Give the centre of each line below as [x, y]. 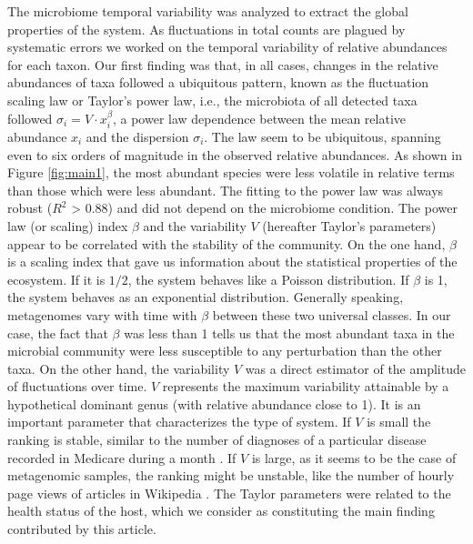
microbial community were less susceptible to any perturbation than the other [225, 351]
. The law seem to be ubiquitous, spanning [322, 136]
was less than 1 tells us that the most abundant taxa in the [289, 332]
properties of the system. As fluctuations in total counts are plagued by [206, 29]
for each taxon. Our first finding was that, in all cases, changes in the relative [223, 64]
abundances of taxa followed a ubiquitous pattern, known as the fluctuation [218, 82]
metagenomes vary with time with [102, 314]
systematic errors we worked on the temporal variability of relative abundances [227, 47]
